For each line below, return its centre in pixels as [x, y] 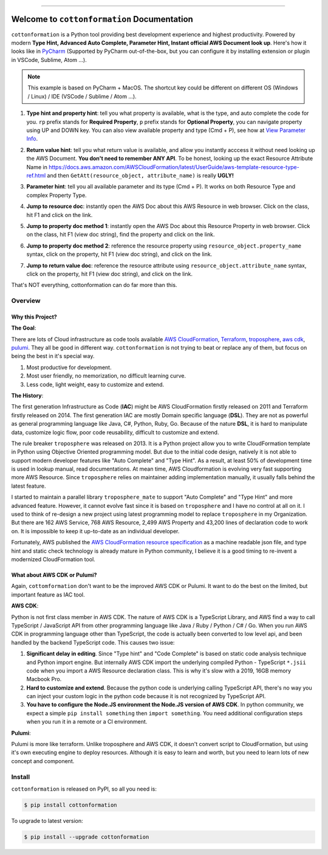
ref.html [36, 175]
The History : [27, 395]
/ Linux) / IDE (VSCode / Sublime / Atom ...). [82, 96]
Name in [37, 167]
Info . [32, 139]
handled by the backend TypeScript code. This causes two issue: [93, 642]
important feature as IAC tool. [48, 594]
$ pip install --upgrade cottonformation [87, 837]
